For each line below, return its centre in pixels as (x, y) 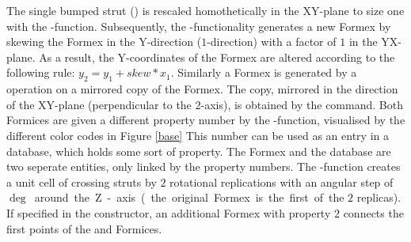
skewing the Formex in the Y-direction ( (104, 42)
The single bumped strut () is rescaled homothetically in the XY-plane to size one (205, 10)
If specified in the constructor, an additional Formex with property (169, 212)
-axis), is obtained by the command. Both (302, 104)
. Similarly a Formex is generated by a (264, 72)
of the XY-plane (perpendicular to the (99, 104)
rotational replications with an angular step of (282, 181)
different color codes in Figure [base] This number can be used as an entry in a (198, 135)
